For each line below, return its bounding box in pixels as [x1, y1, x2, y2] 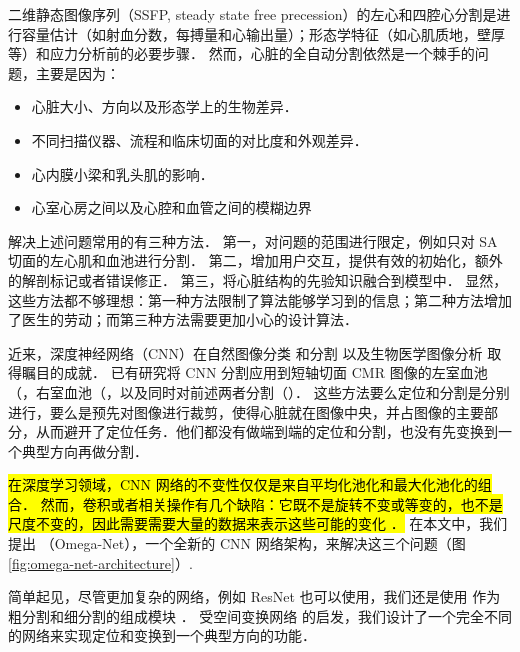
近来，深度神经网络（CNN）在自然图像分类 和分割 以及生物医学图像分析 [8, 342, 483, 363]
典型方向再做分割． [21, 440, 148, 461]
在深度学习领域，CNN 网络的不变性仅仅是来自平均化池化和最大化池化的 [8, 474, 478, 495]
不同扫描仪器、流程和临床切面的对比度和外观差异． [31, 129, 368, 150]
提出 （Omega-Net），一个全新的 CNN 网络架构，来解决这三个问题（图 [8, 533, 466, 554]
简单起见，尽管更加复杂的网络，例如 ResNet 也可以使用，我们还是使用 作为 [8, 586, 501, 607]
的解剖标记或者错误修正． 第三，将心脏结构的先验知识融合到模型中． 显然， [8, 269, 508, 290]
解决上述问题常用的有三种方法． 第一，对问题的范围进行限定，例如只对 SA [8, 230, 498, 251]
